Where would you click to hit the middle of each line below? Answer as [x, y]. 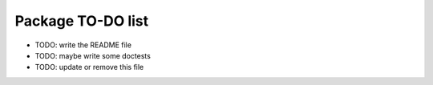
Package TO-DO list [82, 21]
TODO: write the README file [83, 45]
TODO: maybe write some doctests [93, 55]
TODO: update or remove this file [89, 67]
